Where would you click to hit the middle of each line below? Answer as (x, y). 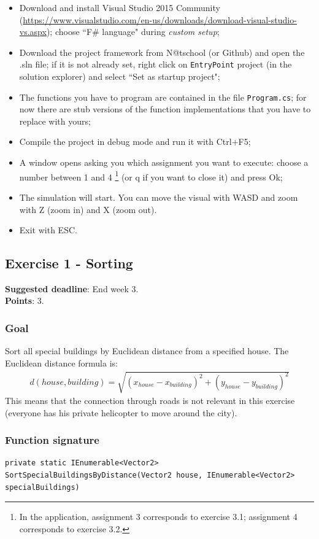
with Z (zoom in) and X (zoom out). (88, 209)
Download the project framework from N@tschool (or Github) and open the (162, 52)
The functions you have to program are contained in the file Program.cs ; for (163, 97)
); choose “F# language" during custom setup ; (133, 32)
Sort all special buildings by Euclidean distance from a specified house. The (147, 351)
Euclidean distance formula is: (61, 363)
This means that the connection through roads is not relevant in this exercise (150, 401)
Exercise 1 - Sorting (69, 263)
